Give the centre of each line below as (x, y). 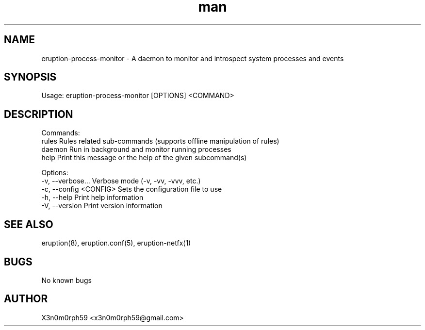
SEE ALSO (29, 224)
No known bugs (66, 280)
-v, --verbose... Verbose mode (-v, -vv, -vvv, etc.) (121, 181)
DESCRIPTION (39, 114)
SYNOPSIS (30, 77)
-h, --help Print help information (92, 198)
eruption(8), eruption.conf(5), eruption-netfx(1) (116, 243)
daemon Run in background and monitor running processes (136, 149)
